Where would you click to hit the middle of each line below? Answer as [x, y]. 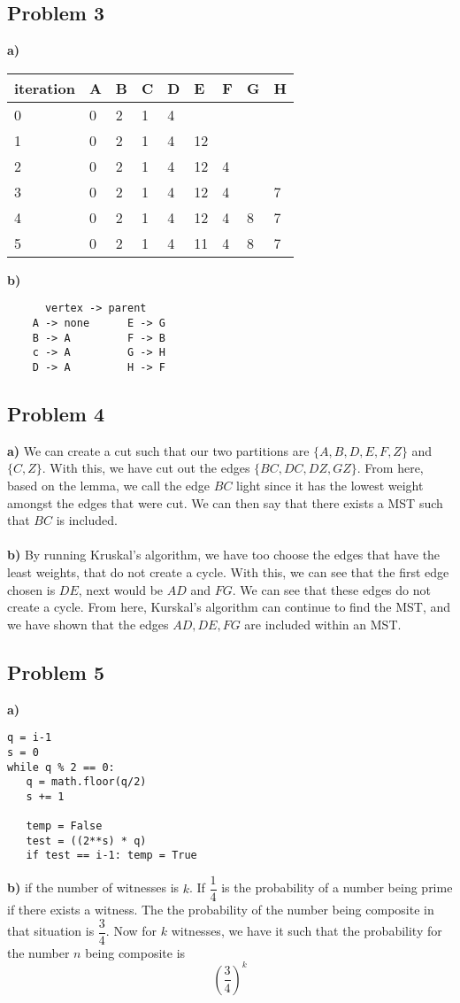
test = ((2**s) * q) [86, 841]
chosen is [31, 589]
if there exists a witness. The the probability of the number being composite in [221, 910]
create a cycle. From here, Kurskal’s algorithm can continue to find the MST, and [229, 607]
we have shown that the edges [88, 624]
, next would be [121, 589]
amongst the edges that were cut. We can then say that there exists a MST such [225, 502]
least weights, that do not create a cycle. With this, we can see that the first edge [228, 572]
